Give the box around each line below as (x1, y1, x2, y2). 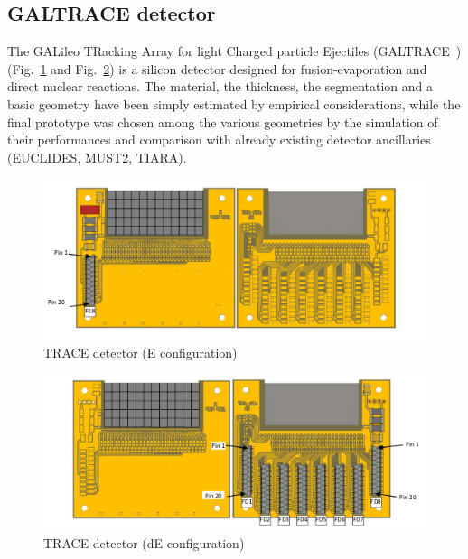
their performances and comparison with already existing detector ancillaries (7, 130, 431, 149)
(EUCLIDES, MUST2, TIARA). (7, 147, 187, 166)
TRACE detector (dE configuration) (43, 533, 245, 552)
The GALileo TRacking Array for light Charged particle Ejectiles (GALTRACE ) (7, 42, 462, 61)
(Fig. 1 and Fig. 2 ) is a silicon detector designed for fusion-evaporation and (7, 59, 427, 78)
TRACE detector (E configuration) (43, 343, 238, 362)
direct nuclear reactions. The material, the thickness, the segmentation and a (7, 77, 433, 96)
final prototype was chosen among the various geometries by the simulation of (7, 112, 438, 131)
